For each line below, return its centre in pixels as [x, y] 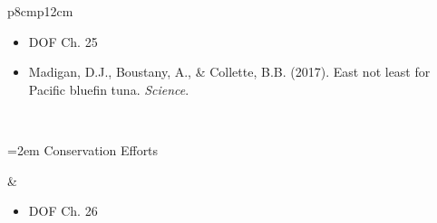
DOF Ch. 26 [63, 211]
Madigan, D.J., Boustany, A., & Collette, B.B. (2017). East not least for [229, 72]
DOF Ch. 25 [63, 41]
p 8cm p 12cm [40, 11]
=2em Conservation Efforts [83, 149]
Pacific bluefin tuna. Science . [109, 89]
